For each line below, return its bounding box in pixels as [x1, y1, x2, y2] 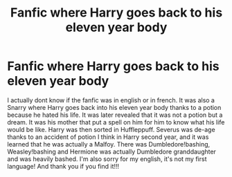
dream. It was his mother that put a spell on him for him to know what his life [7, 118, 225, 126]
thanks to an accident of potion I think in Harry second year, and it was [7, 133, 209, 141]
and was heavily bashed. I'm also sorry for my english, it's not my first [7, 154, 207, 163]
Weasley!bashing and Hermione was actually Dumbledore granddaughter [7, 147, 217, 156]
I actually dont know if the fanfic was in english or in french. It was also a [7, 95, 215, 104]
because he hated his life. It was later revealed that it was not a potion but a [7, 111, 223, 119]
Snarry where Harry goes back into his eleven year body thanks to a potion [7, 103, 222, 111]
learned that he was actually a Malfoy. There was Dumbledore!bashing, [7, 140, 211, 148]
